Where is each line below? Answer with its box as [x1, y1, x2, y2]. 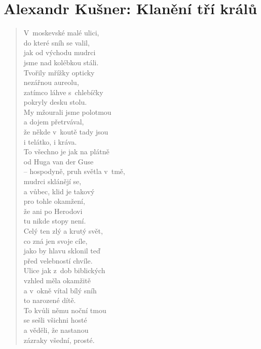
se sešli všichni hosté [23, 315, 87, 325]
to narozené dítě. [23, 295, 76, 306]
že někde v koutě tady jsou [23, 126, 108, 137]
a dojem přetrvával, [23, 116, 84, 127]
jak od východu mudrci [23, 47, 96, 58]
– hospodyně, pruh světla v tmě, [23, 166, 125, 177]
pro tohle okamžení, [23, 196, 85, 206]
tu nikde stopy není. [23, 215, 86, 226]
